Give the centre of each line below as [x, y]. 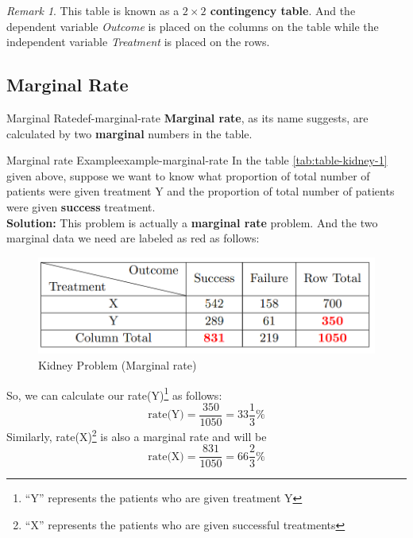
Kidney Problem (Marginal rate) [118, 365]
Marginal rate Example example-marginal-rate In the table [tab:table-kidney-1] [197, 160]
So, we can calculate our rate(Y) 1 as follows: [114, 393]
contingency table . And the [283, 10]
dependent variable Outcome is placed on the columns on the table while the [193, 26]
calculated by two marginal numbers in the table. [129, 133]
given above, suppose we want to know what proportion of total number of [188, 175]
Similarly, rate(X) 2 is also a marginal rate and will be [137, 435]
